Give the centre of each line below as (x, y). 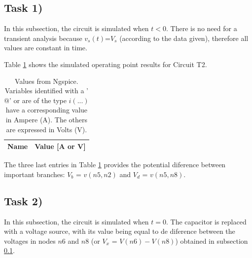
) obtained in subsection (212, 240)
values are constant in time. (46, 48)
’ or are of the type (38, 100)
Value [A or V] (60, 146)
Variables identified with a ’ (46, 91)
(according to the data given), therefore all (184, 38)
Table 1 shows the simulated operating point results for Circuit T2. (106, 64)
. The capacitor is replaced (206, 221)
